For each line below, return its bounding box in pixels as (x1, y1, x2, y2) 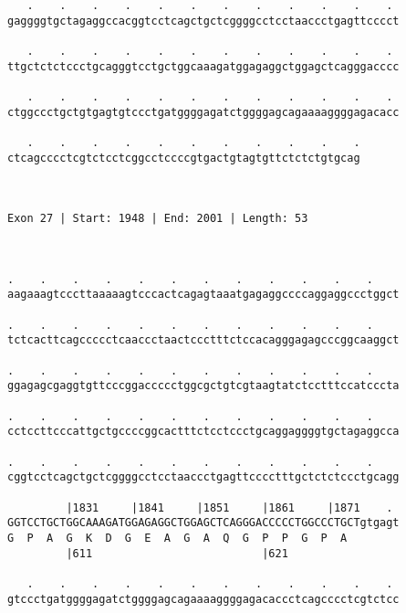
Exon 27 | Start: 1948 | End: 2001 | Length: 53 (7, 212, 308, 226)
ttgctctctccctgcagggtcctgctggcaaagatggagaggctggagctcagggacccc (7, 59, 400, 73)
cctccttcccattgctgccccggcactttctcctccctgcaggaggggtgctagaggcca (7, 425, 400, 439)
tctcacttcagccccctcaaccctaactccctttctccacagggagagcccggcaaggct (7, 333, 400, 347)
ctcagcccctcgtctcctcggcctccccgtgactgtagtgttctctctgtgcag (7, 151, 360, 164)
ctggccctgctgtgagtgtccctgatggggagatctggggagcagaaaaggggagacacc (7, 105, 400, 119)
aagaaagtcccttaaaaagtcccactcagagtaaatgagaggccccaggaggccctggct (7, 288, 400, 301)
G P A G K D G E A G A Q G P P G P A (7, 531, 348, 544)
